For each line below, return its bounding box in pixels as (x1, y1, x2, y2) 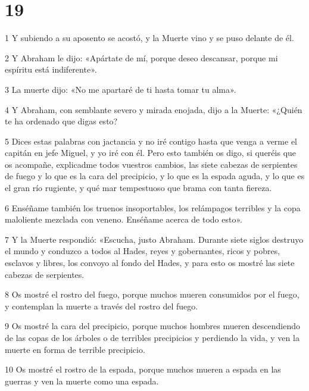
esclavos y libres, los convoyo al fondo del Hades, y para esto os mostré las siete (5, 257, 295, 269)
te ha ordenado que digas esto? (5, 115, 118, 127)
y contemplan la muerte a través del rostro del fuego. (5, 299, 198, 312)
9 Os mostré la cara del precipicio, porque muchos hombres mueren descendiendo (5, 320, 301, 332)
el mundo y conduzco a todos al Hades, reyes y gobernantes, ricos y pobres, (5, 245, 280, 257)
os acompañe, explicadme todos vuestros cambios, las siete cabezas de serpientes (5, 158, 298, 170)
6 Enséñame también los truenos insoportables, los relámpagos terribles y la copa (5, 201, 301, 214)
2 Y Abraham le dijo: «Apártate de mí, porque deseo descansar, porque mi (5, 51, 278, 64)
